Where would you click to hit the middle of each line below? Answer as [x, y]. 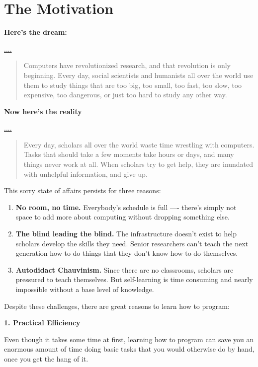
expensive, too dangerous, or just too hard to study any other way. [125, 95]
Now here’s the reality [43, 111]
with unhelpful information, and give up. [86, 174]
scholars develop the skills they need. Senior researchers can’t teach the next [132, 243]
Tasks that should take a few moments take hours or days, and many [129, 154]
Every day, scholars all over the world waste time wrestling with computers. [139, 144]
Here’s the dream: [36, 32]
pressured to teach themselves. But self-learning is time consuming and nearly [134, 279]
